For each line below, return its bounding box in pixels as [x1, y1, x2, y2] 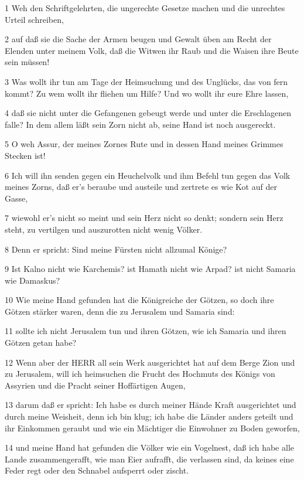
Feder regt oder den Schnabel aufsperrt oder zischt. [5, 464, 189, 476]
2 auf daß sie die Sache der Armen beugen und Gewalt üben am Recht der [5, 33, 272, 45]
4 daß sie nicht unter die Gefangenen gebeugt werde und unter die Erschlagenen [5, 107, 292, 119]
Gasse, [5, 192, 28, 204]
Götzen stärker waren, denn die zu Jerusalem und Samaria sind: [5, 305, 235, 317]
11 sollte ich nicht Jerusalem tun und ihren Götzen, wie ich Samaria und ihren [5, 325, 286, 337]
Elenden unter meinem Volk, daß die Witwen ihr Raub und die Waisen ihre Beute [5, 44, 299, 56]
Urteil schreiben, [5, 13, 64, 25]
